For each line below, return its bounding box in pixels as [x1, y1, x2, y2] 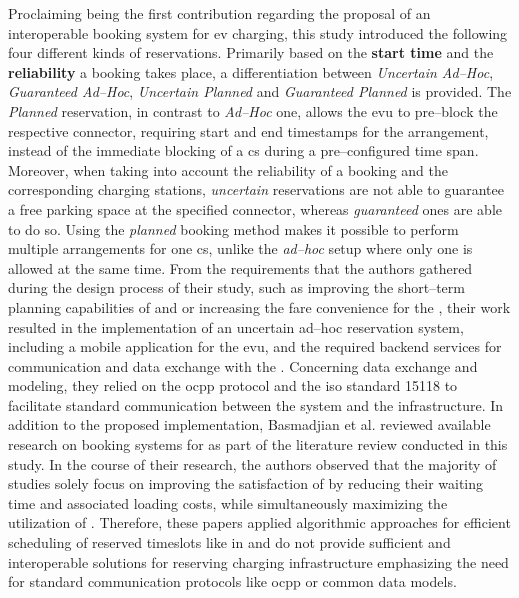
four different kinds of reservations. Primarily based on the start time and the [8, 42, 494, 63]
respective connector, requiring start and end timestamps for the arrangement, [8, 120, 489, 141]
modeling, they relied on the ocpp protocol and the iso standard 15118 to [8, 375, 458, 396]
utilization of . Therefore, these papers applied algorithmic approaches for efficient [8, 512, 511, 533]
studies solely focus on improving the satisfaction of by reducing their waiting [8, 473, 484, 494]
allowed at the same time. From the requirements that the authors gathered [8, 257, 473, 278]
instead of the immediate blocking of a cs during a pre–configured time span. [8, 140, 479, 161]
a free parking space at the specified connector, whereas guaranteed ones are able [8, 198, 502, 219]
